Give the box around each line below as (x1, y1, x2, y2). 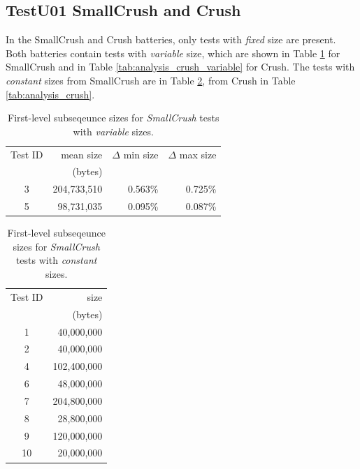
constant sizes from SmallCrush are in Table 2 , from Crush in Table (6, 73, 296, 87)
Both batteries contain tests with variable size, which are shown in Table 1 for (6, 45, 340, 60)
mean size (61, 147, 103, 161)
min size (123, 147, 159, 161)
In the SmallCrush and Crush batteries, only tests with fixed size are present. (6, 32, 336, 47)
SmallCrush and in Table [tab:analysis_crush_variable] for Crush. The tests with (6, 59, 355, 74)
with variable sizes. (73, 124, 154, 138)
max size (179, 147, 217, 161)
